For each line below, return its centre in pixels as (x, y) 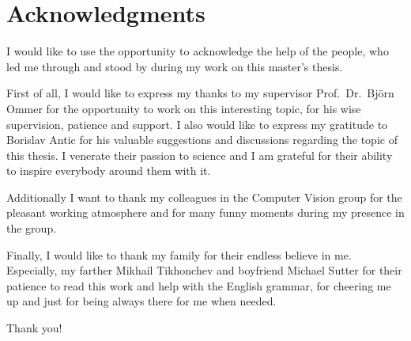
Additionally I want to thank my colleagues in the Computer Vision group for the (204, 197)
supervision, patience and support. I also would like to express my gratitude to (197, 124)
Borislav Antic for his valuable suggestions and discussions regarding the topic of (202, 140)
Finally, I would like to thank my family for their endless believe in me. (179, 254)
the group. (32, 228)
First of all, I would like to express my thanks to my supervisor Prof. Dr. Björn (200, 93)
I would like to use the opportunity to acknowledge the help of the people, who (198, 51)
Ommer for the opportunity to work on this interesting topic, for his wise (184, 108)
